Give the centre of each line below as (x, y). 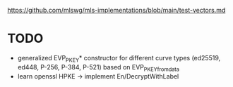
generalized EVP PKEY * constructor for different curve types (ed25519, (119, 59)
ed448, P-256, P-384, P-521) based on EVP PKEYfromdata (98, 68)
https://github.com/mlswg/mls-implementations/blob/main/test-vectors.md (116, 10)
